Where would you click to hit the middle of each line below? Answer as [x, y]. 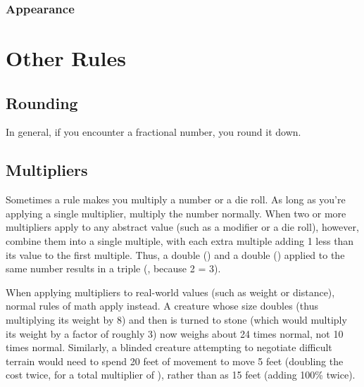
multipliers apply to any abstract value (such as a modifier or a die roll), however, [182, 227]
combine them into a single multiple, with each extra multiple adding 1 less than [180, 241]
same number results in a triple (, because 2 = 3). [113, 268]
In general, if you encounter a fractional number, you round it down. [153, 132]
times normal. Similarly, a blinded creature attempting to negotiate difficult [169, 347]
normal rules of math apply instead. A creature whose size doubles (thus [162, 306]
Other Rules [66, 58]
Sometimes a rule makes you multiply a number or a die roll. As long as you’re [176, 199]
